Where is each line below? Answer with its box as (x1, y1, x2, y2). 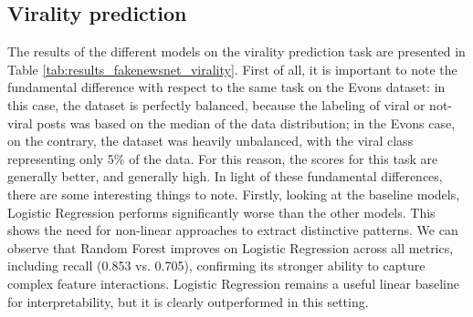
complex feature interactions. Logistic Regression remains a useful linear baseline (7, 273, 459, 292)
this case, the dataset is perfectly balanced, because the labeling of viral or (7, 95, 426, 114)
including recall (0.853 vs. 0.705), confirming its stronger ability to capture (7, 256, 426, 275)
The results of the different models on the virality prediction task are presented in (7, 42, 466, 61)
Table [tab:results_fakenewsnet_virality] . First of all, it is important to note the (7, 59, 457, 78)
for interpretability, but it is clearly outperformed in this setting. (7, 291, 369, 311)
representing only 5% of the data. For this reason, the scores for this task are (7, 148, 438, 168)
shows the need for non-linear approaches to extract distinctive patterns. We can (7, 220, 458, 240)
